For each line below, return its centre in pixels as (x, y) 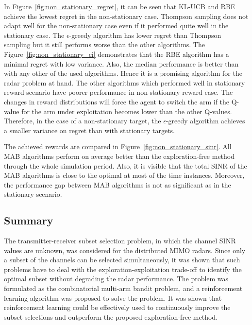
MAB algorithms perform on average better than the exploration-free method (119, 156)
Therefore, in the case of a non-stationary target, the (83, 121)
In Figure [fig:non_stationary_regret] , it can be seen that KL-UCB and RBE (120, 6)
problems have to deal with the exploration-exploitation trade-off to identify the (123, 269)
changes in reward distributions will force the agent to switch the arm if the (117, 101)
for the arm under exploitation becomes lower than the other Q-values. (127, 111)
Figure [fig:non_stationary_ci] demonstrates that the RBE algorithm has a (117, 54)
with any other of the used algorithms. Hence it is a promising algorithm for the (123, 73)
